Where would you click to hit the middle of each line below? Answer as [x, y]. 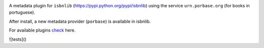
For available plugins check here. [42, 30]
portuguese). [22, 13]
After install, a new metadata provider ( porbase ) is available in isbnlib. [80, 21]
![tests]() [18, 39]
